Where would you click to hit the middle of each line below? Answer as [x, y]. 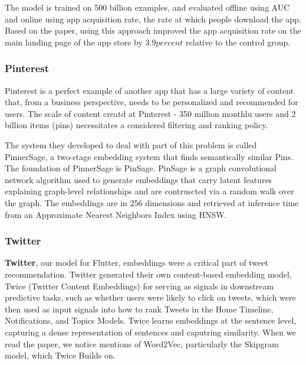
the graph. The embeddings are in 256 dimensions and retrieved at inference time [152, 202]
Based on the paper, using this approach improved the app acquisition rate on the [153, 30]
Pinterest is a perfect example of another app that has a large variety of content [149, 90]
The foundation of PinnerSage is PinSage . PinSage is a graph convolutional [141, 168]
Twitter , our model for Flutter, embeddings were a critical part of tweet [136, 263]
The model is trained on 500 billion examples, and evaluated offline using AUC [147, 7]
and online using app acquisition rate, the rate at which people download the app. [153, 19]
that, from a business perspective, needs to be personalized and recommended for [152, 102]
